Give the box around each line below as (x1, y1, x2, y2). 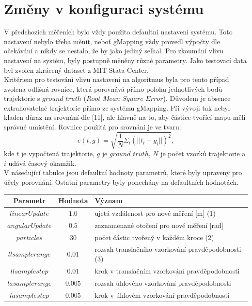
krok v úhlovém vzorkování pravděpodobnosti (94, 290, 230, 300)
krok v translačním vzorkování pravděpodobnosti (94, 265, 240, 275)
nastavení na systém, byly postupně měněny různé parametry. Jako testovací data (4, 55, 247, 65)
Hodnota (58, 195, 88, 206)
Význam (94, 195, 123, 206)
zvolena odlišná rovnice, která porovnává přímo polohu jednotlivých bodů (4, 83, 222, 94)
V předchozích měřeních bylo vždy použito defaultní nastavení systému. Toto (4, 27, 233, 37)
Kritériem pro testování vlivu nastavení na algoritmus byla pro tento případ (4, 74, 229, 84)
